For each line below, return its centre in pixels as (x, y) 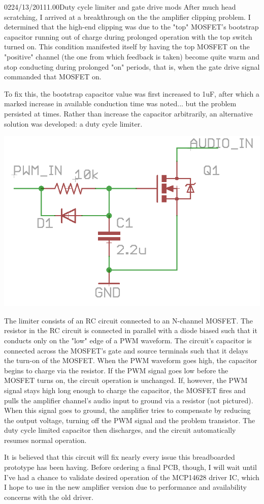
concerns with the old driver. (49, 497)
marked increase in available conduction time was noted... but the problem (120, 103)
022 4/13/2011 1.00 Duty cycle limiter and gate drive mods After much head (120, 7)
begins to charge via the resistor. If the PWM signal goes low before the (116, 370)
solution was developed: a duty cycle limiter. (73, 123)
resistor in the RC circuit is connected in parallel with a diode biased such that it (131, 330)
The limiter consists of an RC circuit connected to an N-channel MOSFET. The (129, 320)
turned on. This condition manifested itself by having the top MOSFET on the (127, 47)
